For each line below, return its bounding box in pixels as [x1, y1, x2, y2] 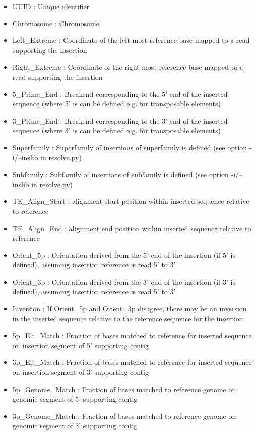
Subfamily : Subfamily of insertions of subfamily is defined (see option [12, 169, 229, 180]
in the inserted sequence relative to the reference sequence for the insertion [12, 313, 243, 323]
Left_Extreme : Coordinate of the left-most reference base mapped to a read [12, 35, 250, 45]
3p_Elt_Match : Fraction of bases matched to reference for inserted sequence [12, 357, 252, 367]
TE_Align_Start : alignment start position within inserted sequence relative [12, 196, 249, 206]
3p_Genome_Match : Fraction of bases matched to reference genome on [12, 410, 236, 421]
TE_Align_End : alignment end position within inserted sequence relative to [12, 223, 251, 233]
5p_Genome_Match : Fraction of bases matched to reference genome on [12, 384, 236, 394]
